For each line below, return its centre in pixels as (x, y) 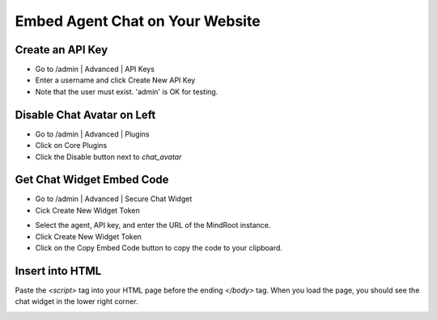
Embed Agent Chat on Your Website (138, 21)
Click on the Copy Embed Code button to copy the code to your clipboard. (159, 248)
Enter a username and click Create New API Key (115, 80)
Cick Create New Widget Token (88, 210)
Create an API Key (62, 50)
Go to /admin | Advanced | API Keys (95, 69)
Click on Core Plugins (71, 145)
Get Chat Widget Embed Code (92, 180)
